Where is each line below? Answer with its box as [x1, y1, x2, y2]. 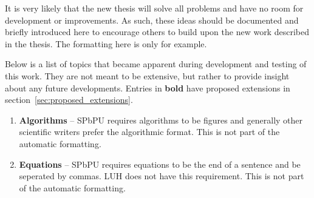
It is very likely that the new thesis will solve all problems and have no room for [5, 2, 304, 14]
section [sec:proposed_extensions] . [5, 93, 133, 106]
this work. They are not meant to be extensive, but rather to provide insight [5, 69, 290, 82]
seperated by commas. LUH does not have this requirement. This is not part [19, 170, 304, 182]
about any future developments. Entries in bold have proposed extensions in [5, 81, 290, 94]
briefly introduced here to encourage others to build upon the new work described [5, 25, 309, 38]
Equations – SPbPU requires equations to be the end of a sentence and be [19, 157, 301, 170]
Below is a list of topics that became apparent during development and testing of [5, 58, 307, 70]
